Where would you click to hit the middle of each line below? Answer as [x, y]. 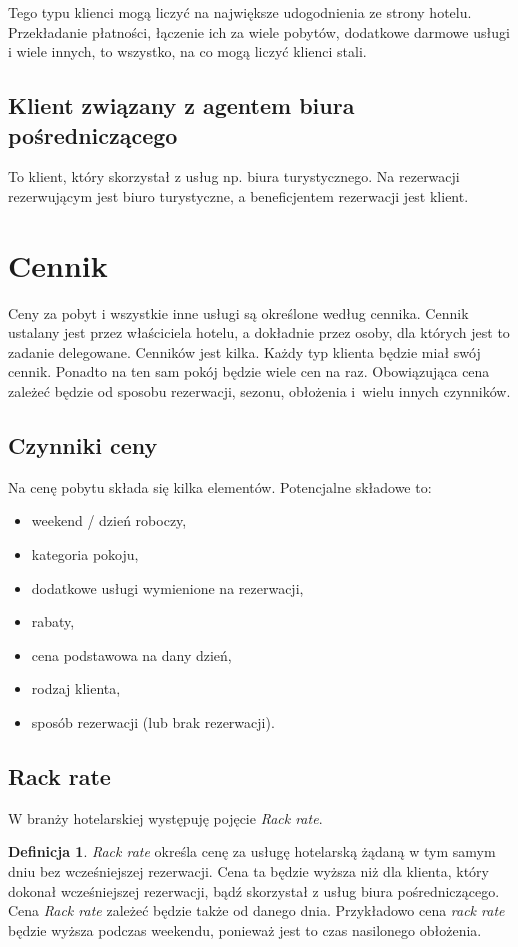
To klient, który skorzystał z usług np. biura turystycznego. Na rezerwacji [234, 176]
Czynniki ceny [83, 445]
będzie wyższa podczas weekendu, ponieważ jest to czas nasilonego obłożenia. [245, 929]
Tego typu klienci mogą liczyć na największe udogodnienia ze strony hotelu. [240, 12]
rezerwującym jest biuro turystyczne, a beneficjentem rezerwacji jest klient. [238, 195]
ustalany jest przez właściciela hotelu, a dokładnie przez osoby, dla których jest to [259, 332]
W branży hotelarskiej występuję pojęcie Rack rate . [165, 817]
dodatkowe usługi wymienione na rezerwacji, [167, 587]
